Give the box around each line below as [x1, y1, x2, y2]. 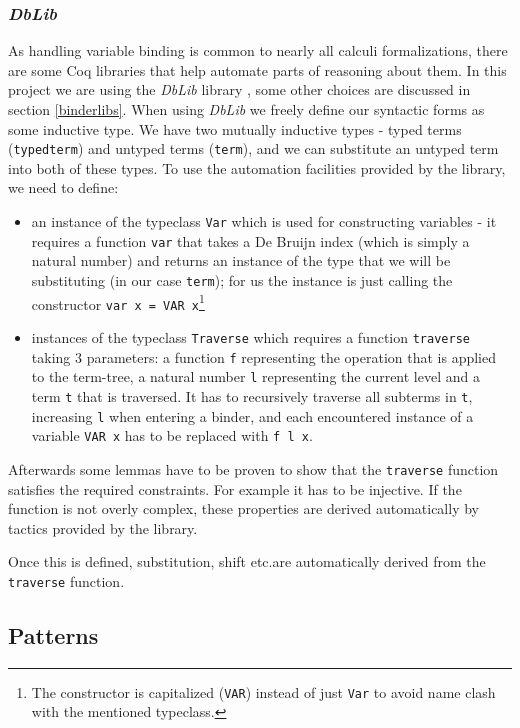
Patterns [8, 619, 99, 650]
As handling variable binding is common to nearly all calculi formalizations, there [8, 40, 508, 61]
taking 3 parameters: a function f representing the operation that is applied [31, 346, 496, 367]
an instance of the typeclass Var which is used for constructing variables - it [31, 211, 497, 232]
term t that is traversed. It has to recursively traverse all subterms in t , [31, 385, 473, 406]
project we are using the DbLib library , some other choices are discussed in [8, 79, 471, 100]
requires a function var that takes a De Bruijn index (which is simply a [31, 230, 470, 251]
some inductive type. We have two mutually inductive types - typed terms [8, 118, 462, 139]
